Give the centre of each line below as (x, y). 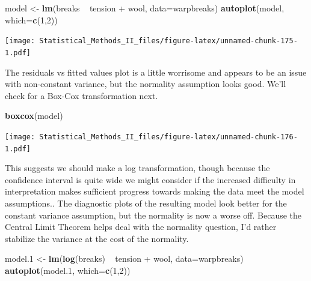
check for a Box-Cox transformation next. (82, 95)
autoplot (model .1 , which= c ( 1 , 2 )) (68, 270)
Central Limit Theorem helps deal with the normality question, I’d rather (141, 227)
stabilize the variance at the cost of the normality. (97, 238)
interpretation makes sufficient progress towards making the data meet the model (155, 191)
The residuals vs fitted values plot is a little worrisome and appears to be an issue (156, 72)
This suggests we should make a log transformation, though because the (137, 168)
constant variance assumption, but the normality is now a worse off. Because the (153, 215)
